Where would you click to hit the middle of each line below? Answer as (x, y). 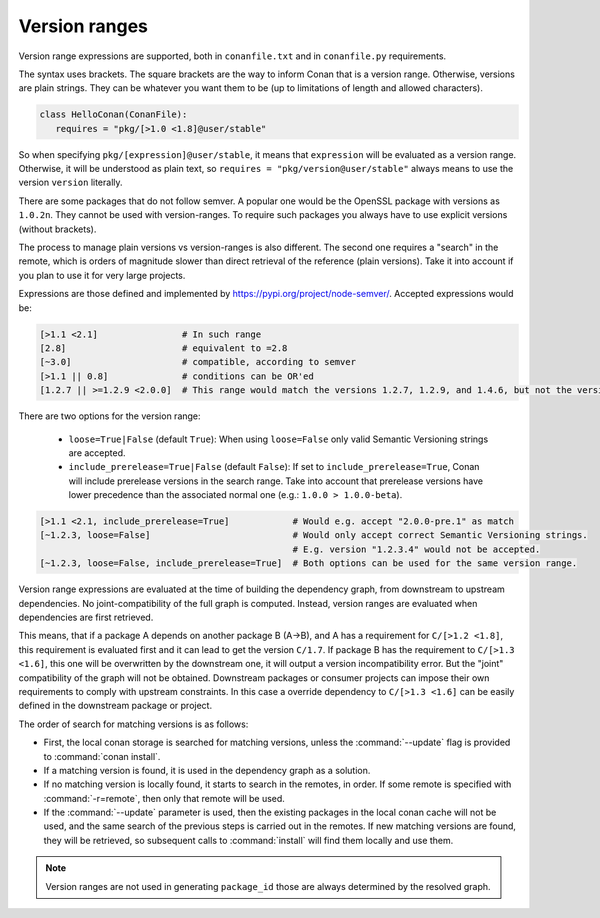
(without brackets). (57, 229)
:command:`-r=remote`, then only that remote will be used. (164, 798)
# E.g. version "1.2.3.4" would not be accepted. (416, 549)
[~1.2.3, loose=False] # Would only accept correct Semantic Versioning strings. (314, 535)
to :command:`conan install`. (102, 756)
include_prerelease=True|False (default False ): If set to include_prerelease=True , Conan (274, 467)
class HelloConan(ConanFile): (113, 114)
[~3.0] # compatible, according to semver (198, 362)
